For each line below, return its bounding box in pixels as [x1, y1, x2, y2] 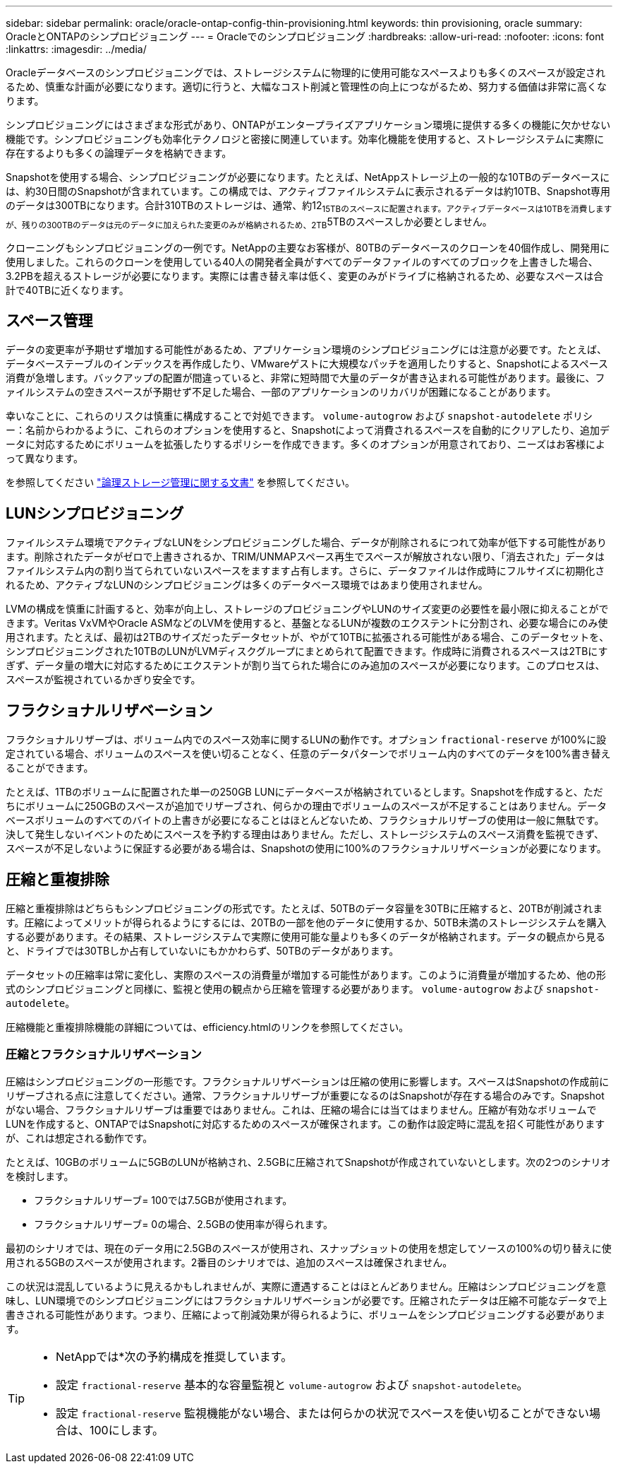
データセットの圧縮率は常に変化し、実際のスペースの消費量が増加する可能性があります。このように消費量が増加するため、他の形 [6, 968, 606, 981]
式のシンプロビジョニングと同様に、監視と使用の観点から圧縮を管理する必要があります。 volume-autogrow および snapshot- [6, 982, 600, 995]
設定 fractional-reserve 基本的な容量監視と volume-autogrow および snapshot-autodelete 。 [56, 1377, 528, 1392]
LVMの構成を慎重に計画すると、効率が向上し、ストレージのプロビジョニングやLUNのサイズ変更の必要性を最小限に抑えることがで [6, 603, 609, 615]
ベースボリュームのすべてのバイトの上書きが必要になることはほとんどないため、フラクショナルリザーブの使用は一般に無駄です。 [6, 814, 605, 827]
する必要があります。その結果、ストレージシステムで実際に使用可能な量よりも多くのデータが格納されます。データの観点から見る [6, 930, 606, 943]
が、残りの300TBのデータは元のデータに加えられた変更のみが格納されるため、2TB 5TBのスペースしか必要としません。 [6, 215, 492, 230]
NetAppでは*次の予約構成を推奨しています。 [56, 1349, 293, 1364]
